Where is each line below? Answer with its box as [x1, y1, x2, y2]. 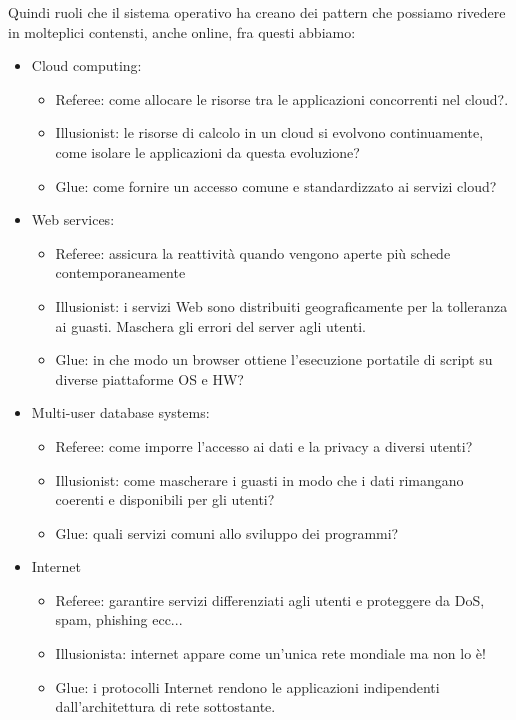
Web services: [31, 209, 115, 230]
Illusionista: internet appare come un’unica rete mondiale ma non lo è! [55, 643, 486, 664]
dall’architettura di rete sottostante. [55, 696, 276, 717]
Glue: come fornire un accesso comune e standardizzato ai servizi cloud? [55, 175, 497, 196]
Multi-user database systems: [31, 402, 210, 423]
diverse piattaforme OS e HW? [55, 368, 244, 389]
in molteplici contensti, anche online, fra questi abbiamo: [8, 21, 356, 42]
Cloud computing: [31, 55, 142, 76]
